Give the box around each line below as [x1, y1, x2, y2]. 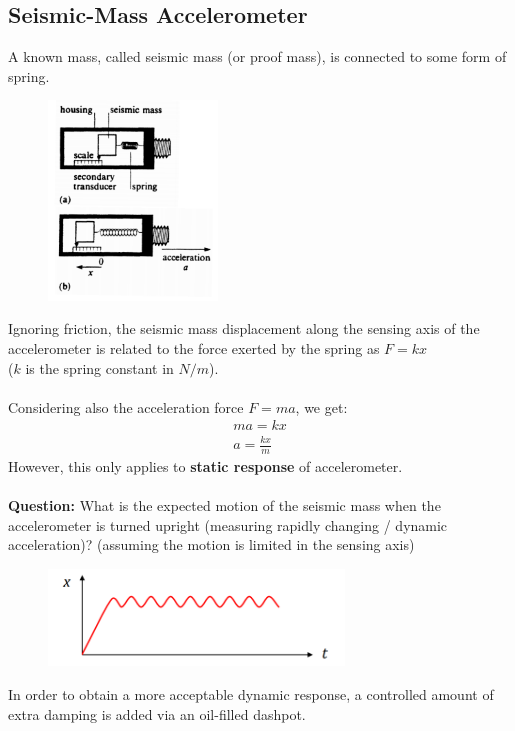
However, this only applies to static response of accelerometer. [8, 455, 403, 476]
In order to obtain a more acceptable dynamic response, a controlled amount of [8, 684, 494, 705]
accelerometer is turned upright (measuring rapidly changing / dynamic [8, 514, 448, 535]
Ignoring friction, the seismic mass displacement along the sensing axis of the [8, 318, 480, 339]
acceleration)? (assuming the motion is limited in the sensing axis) [8, 534, 415, 555]
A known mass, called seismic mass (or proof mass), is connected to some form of [8, 46, 507, 67]
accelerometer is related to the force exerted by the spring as [8, 338, 380, 359]
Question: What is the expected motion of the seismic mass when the [8, 495, 441, 516]
